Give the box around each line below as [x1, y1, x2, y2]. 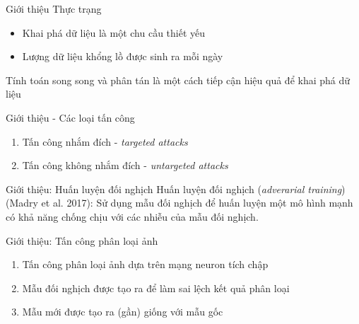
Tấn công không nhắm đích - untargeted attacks [22, 158, 228, 173]
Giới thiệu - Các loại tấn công [6, 110, 135, 125]
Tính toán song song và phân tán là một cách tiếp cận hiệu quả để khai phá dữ [6, 72, 351, 87]
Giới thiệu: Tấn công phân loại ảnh [6, 233, 158, 248]
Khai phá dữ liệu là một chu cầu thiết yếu [22, 25, 206, 40]
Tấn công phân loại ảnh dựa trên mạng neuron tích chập [22, 257, 269, 272]
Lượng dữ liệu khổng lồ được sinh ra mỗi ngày [22, 49, 223, 64]
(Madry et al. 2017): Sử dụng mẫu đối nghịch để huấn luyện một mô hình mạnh [6, 195, 353, 210]
